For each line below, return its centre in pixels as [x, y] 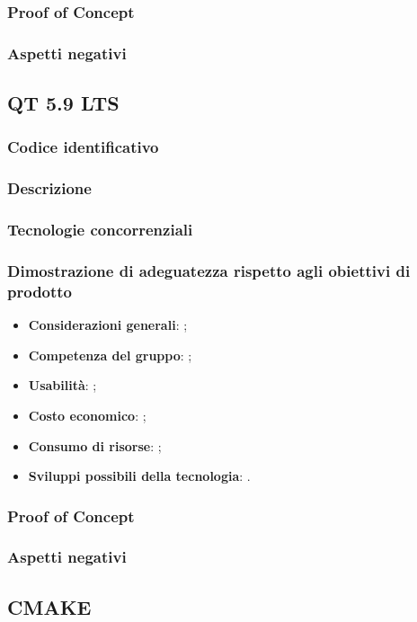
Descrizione [49, 188]
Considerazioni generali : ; [108, 325]
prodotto [40, 291]
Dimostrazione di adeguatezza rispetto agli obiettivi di [209, 270]
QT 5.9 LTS [63, 103]
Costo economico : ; [87, 415]
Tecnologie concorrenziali [100, 230]
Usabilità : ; [62, 385]
